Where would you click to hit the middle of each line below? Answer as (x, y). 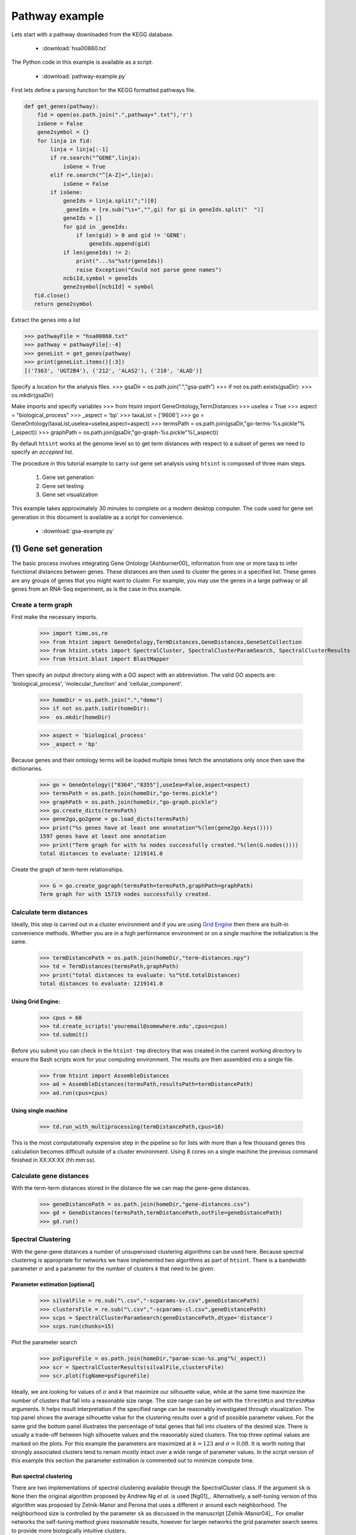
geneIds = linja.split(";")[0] (110, 201)
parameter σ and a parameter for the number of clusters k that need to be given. (113, 1269)
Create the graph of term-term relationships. (68, 869)
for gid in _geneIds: (95, 227)
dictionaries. (27, 768)
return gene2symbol (63, 304)
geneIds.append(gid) (120, 244)
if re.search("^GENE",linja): (95, 158)
